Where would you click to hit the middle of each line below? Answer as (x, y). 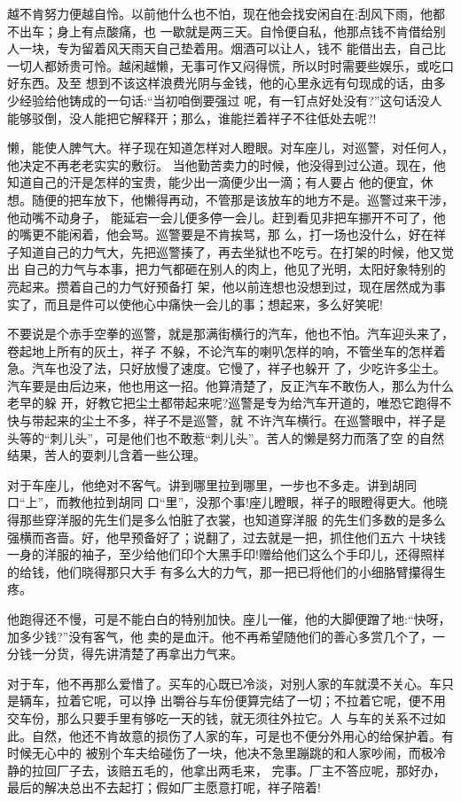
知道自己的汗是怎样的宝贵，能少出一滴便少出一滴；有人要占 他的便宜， (214, 182)
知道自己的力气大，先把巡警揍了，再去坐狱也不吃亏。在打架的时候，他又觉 (236, 251)
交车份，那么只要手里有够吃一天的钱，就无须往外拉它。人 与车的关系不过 (220, 717)
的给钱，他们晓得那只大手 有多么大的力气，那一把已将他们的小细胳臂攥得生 (227, 571)
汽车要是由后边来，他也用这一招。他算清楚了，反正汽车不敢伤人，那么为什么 (230, 385)
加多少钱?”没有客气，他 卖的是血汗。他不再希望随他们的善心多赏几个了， (220, 636)
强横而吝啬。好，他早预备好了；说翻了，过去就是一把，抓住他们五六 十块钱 (227, 537)
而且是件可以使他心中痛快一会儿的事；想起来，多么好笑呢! (213, 304)
